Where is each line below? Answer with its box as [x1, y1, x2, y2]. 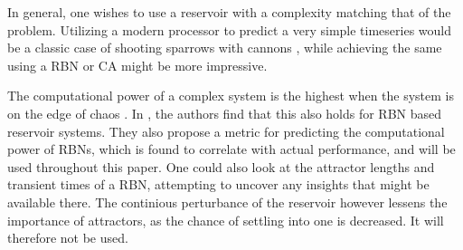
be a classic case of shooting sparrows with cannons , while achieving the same [7, 38, 442, 57]
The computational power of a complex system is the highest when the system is [7, 86, 455, 105]
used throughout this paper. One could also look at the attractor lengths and [7, 157, 435, 176]
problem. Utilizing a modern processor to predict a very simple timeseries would [7, 20, 452, 39]
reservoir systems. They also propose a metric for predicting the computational [7, 121, 445, 140]
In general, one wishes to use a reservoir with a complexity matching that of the [7, 3, 451, 21]
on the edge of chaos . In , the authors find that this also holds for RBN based [7, 103, 442, 122]
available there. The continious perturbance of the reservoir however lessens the [7, 192, 448, 211]
